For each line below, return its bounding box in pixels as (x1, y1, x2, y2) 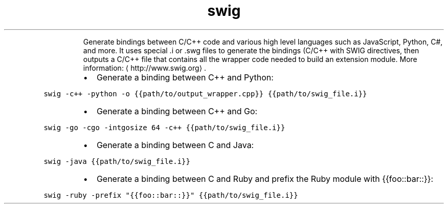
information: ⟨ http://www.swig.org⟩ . (83, 63, 207, 72)
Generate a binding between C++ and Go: (96, 106, 258, 116)
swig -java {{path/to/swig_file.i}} (43, 157, 190, 165)
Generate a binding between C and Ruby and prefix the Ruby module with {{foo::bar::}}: (96, 173, 434, 184)
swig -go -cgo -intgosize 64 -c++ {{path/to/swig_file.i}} (43, 123, 285, 132)
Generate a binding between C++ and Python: (96, 72, 274, 82)
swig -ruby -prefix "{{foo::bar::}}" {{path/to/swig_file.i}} (43, 191, 298, 199)
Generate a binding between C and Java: (96, 139, 254, 150)
